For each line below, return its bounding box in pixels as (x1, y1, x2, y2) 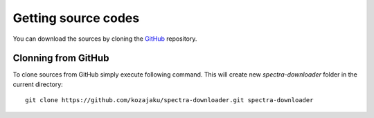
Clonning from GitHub (12, 52, 109, 64)
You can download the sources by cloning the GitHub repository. (12, 35, 197, 43)
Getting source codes (12, 10, 140, 26)
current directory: (12, 80, 64, 88)
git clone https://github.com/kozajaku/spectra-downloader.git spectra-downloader (25, 97, 314, 104)
